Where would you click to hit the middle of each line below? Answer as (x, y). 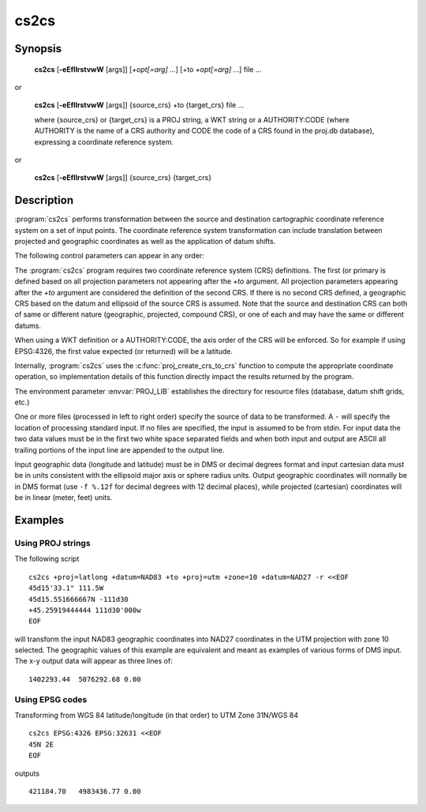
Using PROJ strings (52, 543)
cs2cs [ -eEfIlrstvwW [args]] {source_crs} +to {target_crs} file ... (139, 105)
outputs (27, 773)
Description (44, 200)
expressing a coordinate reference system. (104, 141)
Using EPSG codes (51, 699)
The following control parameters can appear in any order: (109, 256)
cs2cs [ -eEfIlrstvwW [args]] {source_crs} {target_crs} (123, 178)
